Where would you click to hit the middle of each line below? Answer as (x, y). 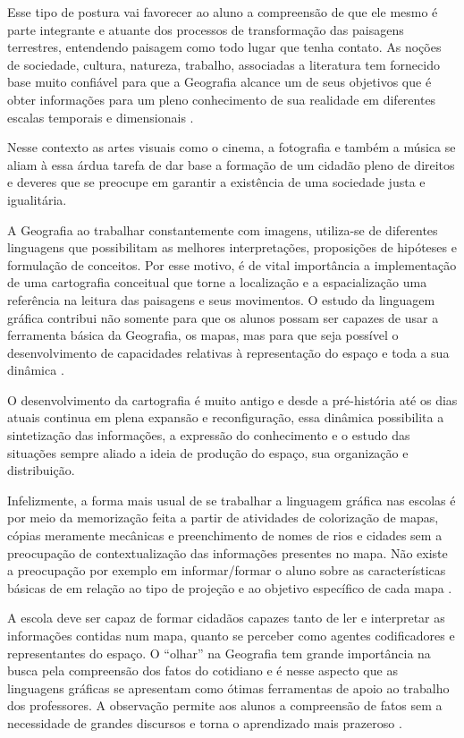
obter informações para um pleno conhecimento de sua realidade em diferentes (222, 99)
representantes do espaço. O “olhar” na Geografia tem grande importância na (219, 653)
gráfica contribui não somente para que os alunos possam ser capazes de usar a (223, 317)
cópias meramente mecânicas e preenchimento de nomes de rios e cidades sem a (225, 535)
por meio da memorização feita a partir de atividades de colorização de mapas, (223, 517)
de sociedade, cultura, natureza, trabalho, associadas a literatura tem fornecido (224, 64)
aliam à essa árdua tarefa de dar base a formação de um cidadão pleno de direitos (231, 164)
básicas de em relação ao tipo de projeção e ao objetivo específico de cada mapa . (230, 587)
